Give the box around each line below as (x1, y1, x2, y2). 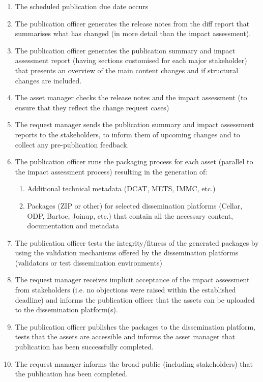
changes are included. (15, 75, 82, 85)
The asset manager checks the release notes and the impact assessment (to (15, 92, 247, 103)
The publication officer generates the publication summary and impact (15, 45, 236, 55)
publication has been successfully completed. (15, 341, 154, 352)
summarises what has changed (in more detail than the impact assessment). (15, 28, 251, 39)
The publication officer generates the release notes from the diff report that (15, 18, 250, 28)
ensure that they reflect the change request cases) (15, 102, 169, 112)
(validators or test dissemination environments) (15, 257, 162, 268)
